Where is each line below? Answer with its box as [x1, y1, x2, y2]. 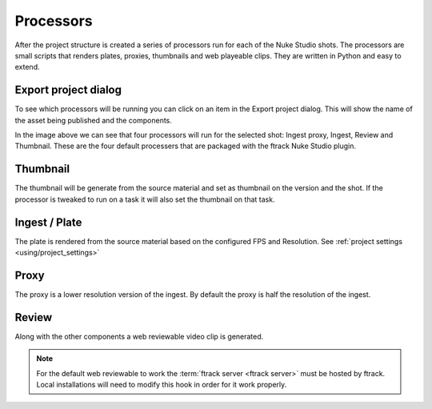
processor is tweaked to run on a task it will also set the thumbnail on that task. [14, 194, 275, 204]
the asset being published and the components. [14, 115, 172, 125]
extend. [14, 62, 40, 72]
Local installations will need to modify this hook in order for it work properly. [36, 379, 287, 389]
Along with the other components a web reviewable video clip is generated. [14, 331, 264, 341]
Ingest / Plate [14, 215, 82, 229]
